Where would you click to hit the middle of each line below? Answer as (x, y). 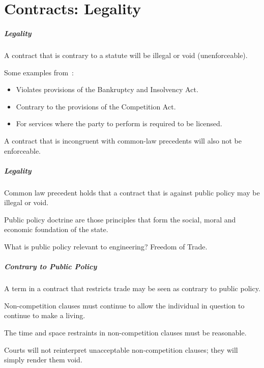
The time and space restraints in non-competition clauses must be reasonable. (125, 332)
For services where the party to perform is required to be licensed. (119, 123)
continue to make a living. (45, 315)
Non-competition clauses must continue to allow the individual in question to (124, 305)
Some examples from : (39, 72)
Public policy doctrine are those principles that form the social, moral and (120, 219)
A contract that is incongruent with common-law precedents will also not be (123, 140)
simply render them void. (43, 360)
